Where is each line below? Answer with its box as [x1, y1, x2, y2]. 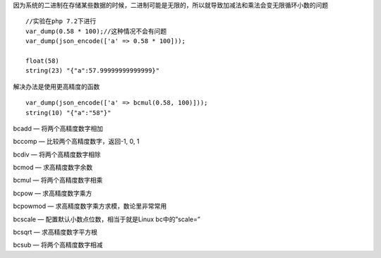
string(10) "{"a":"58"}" [25, 109, 111, 116]
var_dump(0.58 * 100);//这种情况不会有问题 [25, 27, 167, 35]
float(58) [25, 56, 59, 65]
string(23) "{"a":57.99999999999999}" [25, 67, 160, 75]
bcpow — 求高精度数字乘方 [13, 189, 92, 197]
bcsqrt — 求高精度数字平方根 [13, 228, 98, 236]
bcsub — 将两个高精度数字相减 [13, 240, 103, 250]
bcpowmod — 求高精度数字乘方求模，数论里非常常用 [13, 202, 167, 211]
